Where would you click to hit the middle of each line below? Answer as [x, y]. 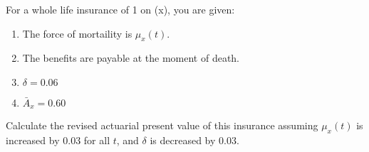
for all [97, 140]
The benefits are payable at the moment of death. [131, 58]
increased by [33, 140]
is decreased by [183, 140]
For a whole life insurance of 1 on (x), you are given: [120, 9]
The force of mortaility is [77, 33]
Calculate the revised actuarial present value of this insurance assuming [162, 125]
